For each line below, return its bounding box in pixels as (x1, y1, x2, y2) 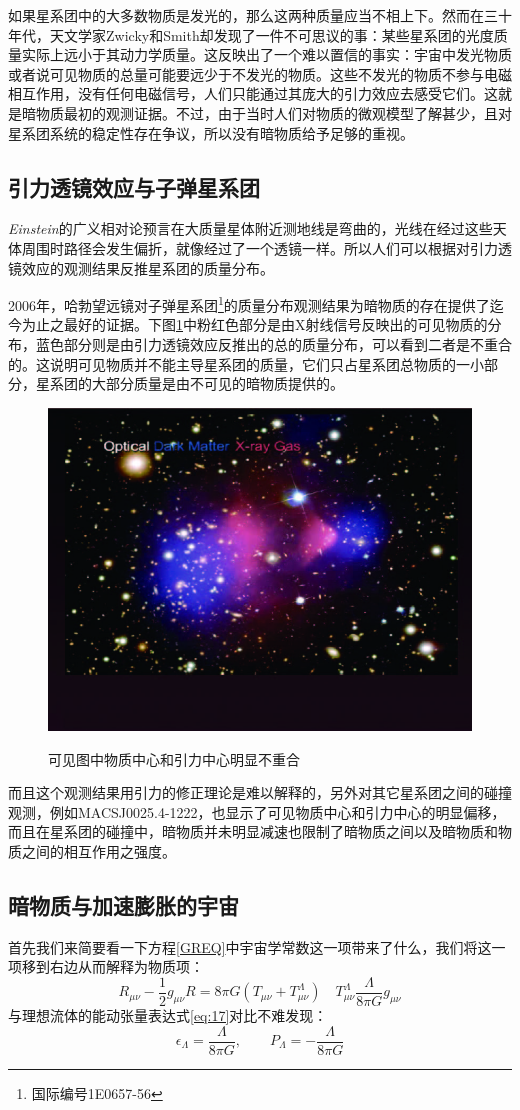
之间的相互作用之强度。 (21, 840, 176, 861)
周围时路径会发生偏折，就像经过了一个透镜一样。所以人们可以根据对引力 (21, 237, 498, 258)
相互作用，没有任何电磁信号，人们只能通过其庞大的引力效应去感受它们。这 (8, 83, 498, 104)
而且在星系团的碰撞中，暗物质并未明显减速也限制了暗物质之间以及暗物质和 (8, 821, 498, 842)
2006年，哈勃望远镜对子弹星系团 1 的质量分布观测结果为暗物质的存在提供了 (8, 292, 490, 315)
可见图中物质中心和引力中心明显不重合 (48, 748, 300, 769)
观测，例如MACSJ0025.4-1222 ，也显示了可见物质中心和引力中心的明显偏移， (8, 801, 506, 822)
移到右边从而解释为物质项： (21, 956, 204, 977)
